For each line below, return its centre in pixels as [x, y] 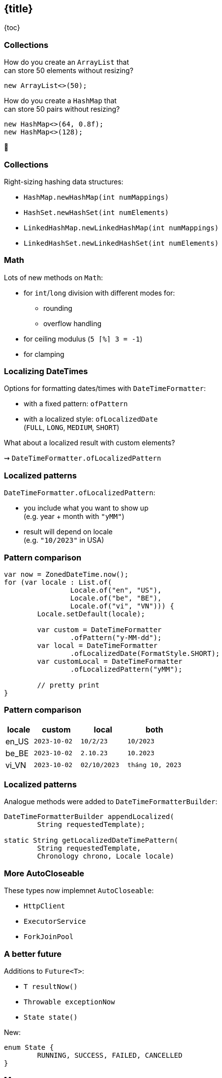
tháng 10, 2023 [154, 765]
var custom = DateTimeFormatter [99, 629]
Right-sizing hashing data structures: [64, 181]
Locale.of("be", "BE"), [116, 598]
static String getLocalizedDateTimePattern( [91, 841]
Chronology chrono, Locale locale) [106, 856]
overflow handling [73, 323]
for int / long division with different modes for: [99, 293]
